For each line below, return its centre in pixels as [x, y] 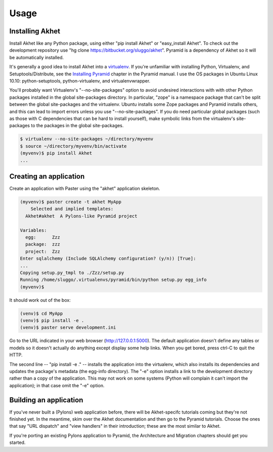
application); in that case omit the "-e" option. [57, 385]
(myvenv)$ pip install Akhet [56, 153]
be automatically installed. [37, 57]
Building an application [46, 400]
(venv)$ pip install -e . [52, 321]
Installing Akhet [35, 31]
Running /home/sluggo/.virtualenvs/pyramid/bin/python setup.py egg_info [113, 280]
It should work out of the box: [40, 300]
